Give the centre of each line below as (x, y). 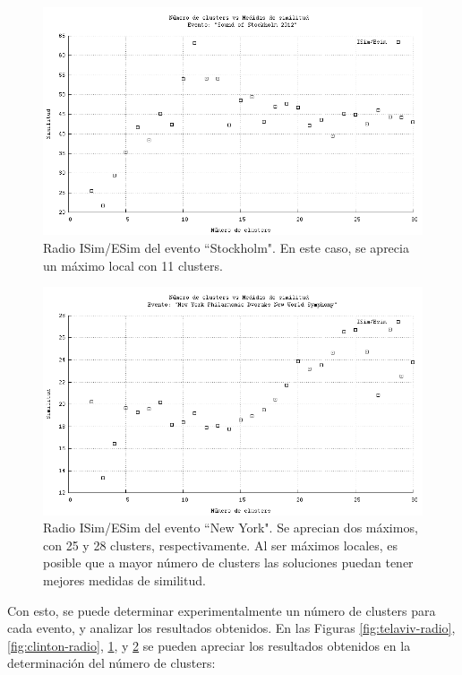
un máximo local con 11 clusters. (133, 265)
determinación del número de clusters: (111, 663)
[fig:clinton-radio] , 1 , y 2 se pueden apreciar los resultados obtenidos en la (209, 645)
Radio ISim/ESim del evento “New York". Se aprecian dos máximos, (231, 528)
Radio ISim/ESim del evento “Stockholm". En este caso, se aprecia (226, 247)
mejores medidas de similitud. (124, 580)
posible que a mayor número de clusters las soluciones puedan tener (228, 562)
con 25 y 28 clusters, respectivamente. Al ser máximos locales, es (221, 545)
